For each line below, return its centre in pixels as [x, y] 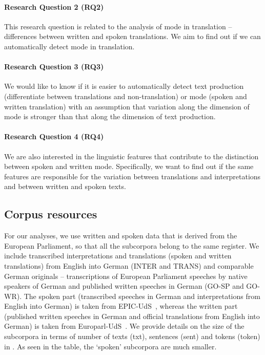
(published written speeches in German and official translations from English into [132, 316]
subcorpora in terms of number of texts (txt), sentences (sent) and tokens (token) [132, 336]
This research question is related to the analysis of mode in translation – [118, 26]
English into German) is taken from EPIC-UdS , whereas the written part [121, 306]
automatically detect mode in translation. [69, 46]
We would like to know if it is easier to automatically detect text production [124, 86]
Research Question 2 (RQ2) [54, 6]
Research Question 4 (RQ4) [54, 136]
